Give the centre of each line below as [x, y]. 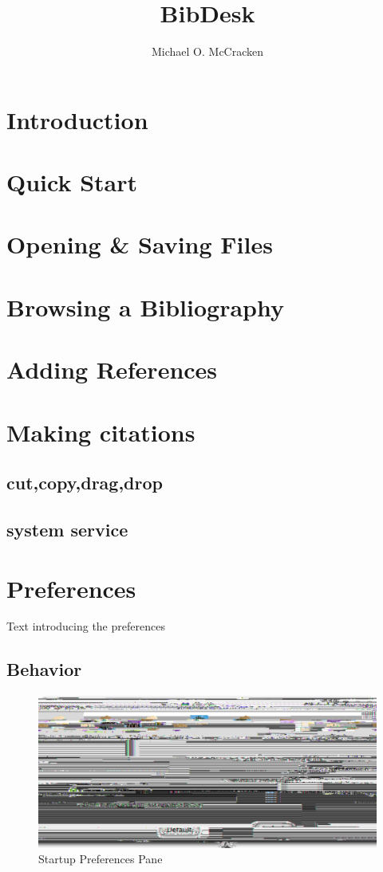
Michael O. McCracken [207, 51]
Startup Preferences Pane [101, 859]
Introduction [77, 119]
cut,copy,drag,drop [85, 483]
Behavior [44, 669]
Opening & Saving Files [140, 244]
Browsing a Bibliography [145, 306]
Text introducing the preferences [86, 626]
